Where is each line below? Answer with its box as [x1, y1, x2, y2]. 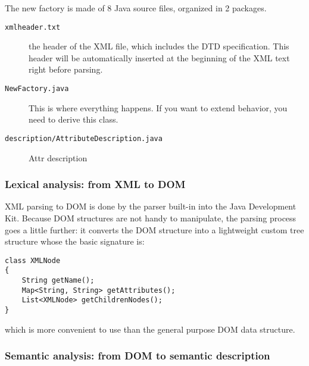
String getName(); [21, 276, 95, 285]
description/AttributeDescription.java [5, 134, 163, 143]
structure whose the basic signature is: [5, 235, 145, 248]
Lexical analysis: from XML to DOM [5, 177, 186, 192]
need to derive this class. [29, 113, 118, 126]
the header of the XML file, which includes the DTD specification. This [29, 40, 289, 52]
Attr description [29, 151, 88, 164]
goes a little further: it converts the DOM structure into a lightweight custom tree [5, 223, 304, 236]
